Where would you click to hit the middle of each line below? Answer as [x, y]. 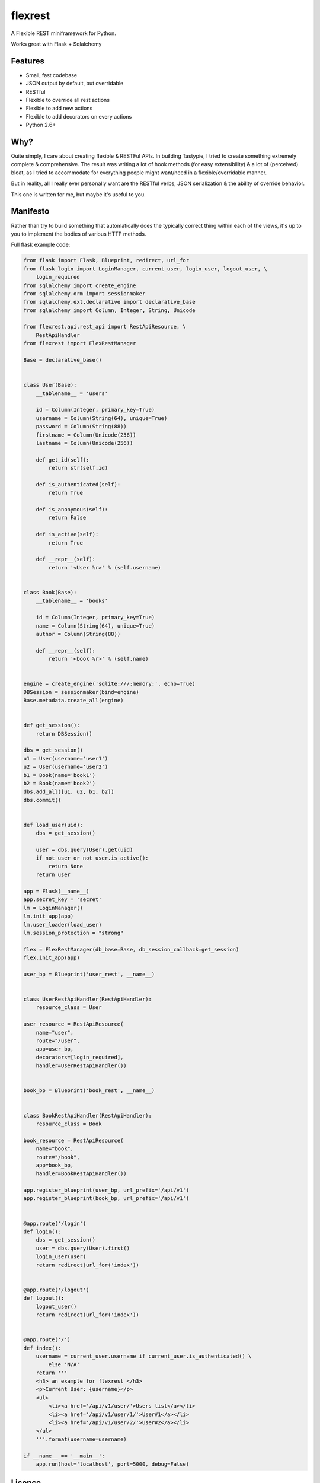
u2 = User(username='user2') [66, 767]
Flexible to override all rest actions [68, 100]
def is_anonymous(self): [72, 510]
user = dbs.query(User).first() [83, 1248]
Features [28, 61]
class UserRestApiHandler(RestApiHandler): [88, 999]
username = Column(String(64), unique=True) [102, 418]
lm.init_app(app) [49, 916]
